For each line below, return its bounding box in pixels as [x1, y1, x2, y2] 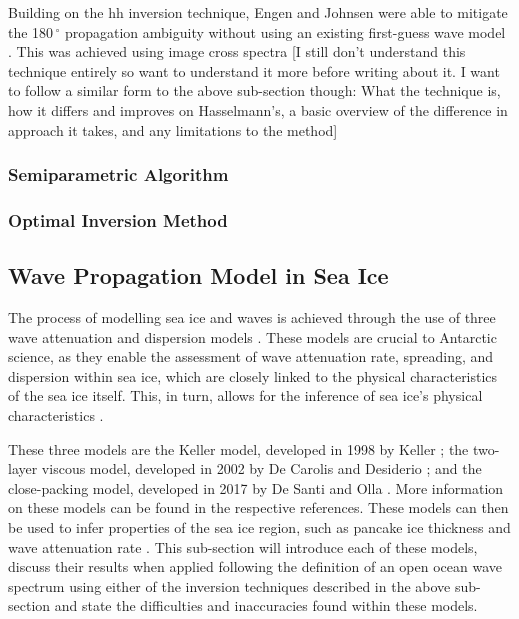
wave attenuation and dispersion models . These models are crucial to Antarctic [8, 326, 497, 347]
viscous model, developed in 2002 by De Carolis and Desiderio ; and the [41, 458, 482, 479]
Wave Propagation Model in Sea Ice [8, 260, 389, 291]
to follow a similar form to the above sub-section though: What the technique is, [8, 80, 501, 101]
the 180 [8, 21, 54, 42]
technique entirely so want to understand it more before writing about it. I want [8, 60, 500, 81]
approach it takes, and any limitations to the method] [8, 119, 338, 140]
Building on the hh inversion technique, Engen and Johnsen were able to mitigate [8, 2, 508, 22]
